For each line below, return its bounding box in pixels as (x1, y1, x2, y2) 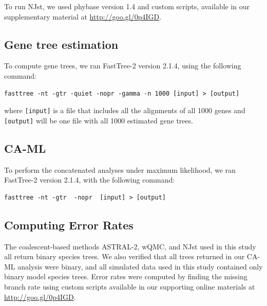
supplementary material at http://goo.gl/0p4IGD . (4, 11, 162, 22)
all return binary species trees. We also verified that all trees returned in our (4, 251, 245, 262)
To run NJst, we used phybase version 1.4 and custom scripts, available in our (4, 1, 250, 11)
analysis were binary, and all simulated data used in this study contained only (17, 261, 263, 272)
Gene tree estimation (4, 36, 119, 52)
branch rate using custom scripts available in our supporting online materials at (4, 281, 255, 292)
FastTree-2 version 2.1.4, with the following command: (4, 174, 175, 185)
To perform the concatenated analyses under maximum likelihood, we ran (4, 164, 236, 175)
